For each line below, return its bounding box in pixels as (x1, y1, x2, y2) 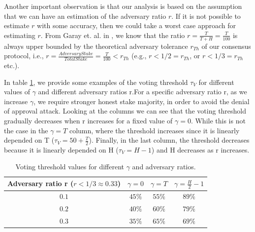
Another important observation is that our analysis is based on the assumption (4, 1, 242, 11)
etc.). (4, 60, 20, 71)
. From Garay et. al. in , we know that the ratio (40, 30, 185, 40)
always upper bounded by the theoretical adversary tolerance (4, 40, 188, 51)
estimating (4, 30, 35, 40)
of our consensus (201, 40, 251, 51)
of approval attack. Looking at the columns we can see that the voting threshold (4, 106, 247, 116)
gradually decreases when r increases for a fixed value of (4, 116, 173, 125)
